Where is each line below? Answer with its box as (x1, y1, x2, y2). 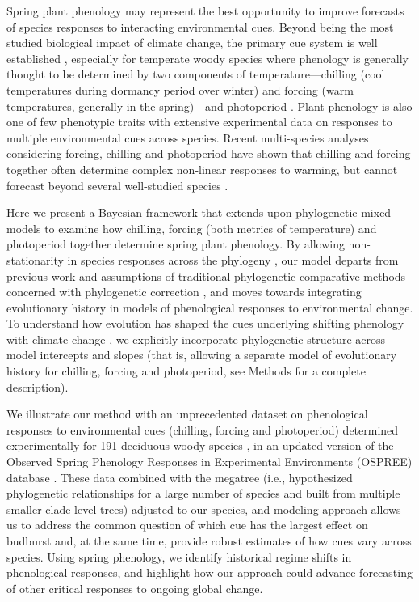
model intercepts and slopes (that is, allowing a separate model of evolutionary (6, 346, 397, 363)
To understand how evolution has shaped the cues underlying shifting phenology (6, 315, 404, 332)
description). (6, 378, 69, 395)
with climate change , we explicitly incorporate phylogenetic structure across (6, 330, 386, 347)
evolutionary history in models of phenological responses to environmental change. (6, 299, 413, 316)
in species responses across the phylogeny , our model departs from (67, 251, 399, 268)
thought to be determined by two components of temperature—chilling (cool (6, 66, 385, 83)
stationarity (6, 251, 64, 268)
